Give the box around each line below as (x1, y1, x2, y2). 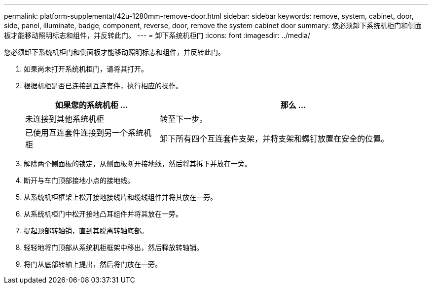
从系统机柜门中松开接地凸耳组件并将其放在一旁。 (24, 210, 182, 218)
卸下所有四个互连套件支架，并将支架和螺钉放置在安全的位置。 (160, 134, 389, 144)
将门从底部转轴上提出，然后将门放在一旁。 (24, 260, 162, 268)
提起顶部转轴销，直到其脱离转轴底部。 (24, 226, 148, 235)
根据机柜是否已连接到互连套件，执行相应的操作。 (24, 81, 182, 90)
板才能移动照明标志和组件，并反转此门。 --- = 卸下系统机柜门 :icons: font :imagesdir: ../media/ (4, 31, 311, 39)
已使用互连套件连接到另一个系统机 (25, 128, 152, 138)
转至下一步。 (160, 114, 208, 124)
